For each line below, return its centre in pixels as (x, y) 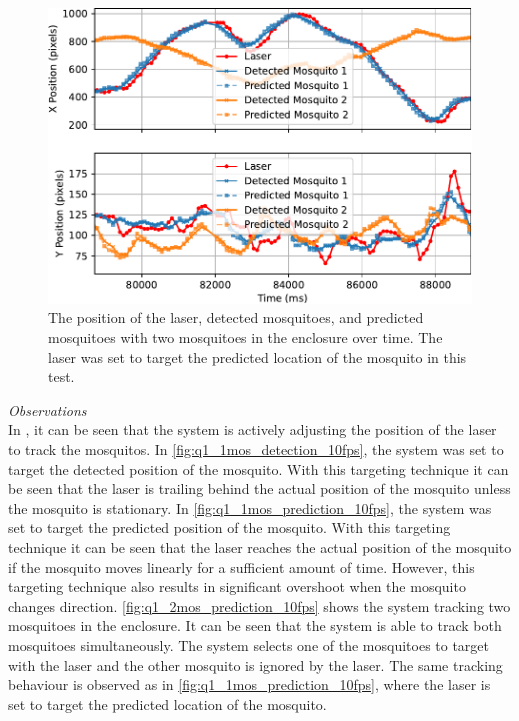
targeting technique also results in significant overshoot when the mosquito (237, 586)
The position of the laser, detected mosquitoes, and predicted (236, 317)
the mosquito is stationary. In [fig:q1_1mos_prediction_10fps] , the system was (250, 507)
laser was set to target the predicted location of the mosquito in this (257, 356)
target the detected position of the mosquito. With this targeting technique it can (258, 468)
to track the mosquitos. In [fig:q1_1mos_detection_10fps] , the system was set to (256, 449)
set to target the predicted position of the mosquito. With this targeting (229, 527)
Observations (47, 409)
